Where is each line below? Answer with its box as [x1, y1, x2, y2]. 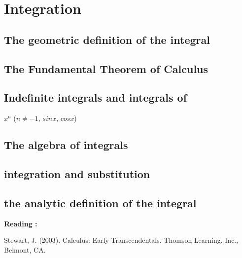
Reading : [4, 218, 37, 228]
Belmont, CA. [4, 244, 46, 255]
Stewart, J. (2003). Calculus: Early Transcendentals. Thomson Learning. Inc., [4, 235, 239, 245]
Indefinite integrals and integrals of [4, 90, 187, 105]
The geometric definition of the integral [4, 32, 210, 47]
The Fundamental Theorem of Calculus [4, 61, 208, 76]
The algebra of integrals [4, 137, 128, 152]
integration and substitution [4, 166, 150, 181]
